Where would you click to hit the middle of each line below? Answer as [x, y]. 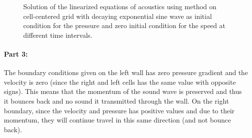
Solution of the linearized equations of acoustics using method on [120, 6]
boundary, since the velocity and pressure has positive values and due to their [119, 110]
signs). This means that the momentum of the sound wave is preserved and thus [123, 91]
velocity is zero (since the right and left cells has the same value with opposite [120, 82]
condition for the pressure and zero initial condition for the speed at [124, 25]
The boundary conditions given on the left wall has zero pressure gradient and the [126, 72]
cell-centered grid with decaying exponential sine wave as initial [118, 16]
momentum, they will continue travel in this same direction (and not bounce [118, 120]
